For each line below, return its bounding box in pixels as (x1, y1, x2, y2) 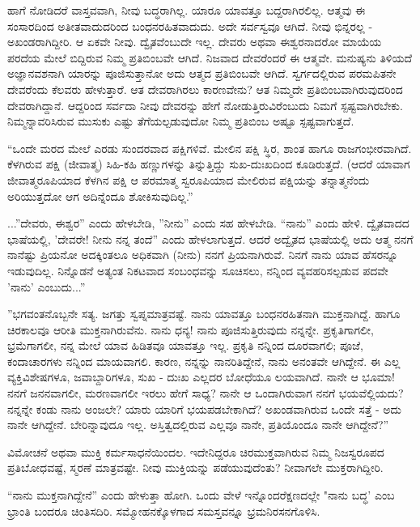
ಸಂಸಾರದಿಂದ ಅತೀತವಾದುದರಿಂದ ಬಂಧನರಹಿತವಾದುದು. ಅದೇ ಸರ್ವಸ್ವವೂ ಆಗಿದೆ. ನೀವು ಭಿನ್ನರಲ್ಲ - (7, 17, 373, 34)
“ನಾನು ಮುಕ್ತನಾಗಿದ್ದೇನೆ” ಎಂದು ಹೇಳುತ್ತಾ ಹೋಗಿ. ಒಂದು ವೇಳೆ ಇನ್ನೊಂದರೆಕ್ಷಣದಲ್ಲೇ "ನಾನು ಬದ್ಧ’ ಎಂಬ (7, 487, 395, 504)
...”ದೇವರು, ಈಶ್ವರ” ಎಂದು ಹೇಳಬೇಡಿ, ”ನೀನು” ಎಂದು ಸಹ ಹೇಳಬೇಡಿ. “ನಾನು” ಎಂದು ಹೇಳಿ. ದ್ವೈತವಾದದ (7, 215, 409, 232)
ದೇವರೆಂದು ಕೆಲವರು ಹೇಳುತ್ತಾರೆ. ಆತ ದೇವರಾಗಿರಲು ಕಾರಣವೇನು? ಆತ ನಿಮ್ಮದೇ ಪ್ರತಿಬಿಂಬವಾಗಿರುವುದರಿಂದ (7, 80, 403, 97)
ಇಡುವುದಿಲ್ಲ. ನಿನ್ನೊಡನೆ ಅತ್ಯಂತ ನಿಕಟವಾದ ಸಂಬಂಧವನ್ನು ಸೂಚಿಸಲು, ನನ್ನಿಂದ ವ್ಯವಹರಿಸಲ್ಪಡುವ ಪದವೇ (7, 261, 388, 278)
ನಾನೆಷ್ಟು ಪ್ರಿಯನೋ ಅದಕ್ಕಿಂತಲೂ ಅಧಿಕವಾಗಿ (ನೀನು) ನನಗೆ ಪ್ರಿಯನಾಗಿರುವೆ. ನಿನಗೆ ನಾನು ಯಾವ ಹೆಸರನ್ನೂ (7, 246, 398, 263)
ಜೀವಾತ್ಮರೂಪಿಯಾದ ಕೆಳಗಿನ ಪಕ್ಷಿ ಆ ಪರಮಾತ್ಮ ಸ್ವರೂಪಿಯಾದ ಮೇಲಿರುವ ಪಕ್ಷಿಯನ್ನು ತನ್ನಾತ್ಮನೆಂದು (7, 171, 370, 188)
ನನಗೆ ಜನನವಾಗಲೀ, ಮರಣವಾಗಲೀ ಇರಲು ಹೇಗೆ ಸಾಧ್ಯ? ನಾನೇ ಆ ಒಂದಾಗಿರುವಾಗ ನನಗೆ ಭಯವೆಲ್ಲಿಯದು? (7, 385, 404, 402)
